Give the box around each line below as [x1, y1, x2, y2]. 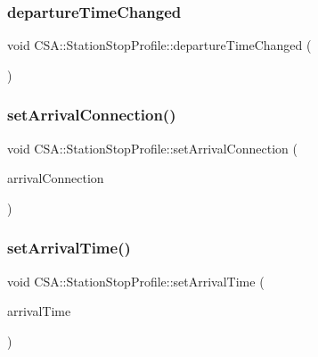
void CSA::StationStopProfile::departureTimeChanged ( [7, 36, 312, 54]
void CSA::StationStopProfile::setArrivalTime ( [7, 271, 265, 290]
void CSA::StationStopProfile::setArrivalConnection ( [7, 138, 298, 157]
